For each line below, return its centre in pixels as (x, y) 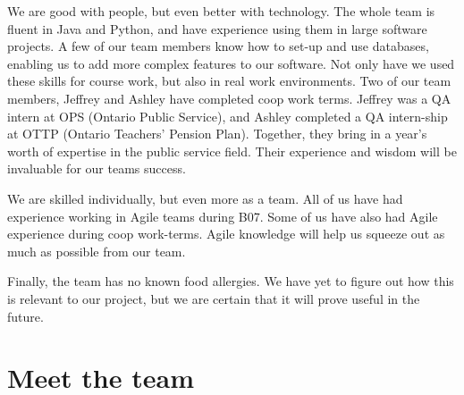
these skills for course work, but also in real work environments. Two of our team (229, 81)
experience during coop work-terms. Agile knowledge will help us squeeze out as (226, 234)
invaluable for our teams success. (97, 168)
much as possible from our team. (97, 251)
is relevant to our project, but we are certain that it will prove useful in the (214, 298)
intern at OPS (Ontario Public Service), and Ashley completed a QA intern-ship (228, 116)
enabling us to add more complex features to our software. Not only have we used (231, 63)
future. (25, 316)
